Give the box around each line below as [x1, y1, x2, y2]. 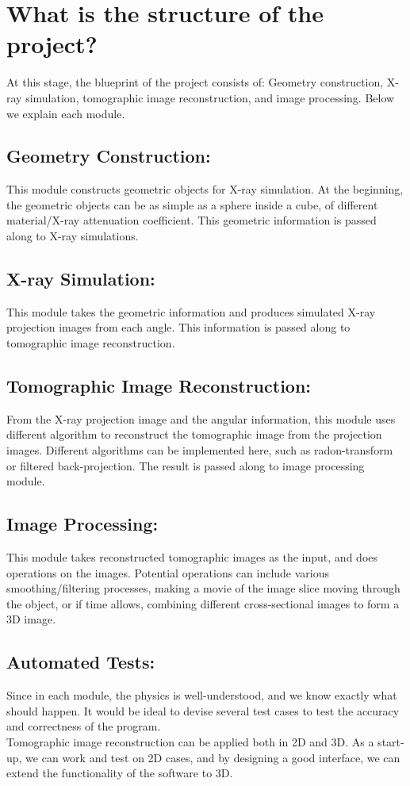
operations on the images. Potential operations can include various [6, 564, 330, 581]
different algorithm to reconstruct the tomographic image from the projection [6, 426, 382, 443]
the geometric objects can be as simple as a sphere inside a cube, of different [6, 196, 378, 213]
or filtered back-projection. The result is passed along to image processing [6, 457, 365, 474]
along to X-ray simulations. [6, 228, 139, 244]
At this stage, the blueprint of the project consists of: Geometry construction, [6, 74, 384, 90]
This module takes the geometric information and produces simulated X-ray [6, 303, 376, 320]
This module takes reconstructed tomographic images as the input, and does [6, 549, 378, 566]
